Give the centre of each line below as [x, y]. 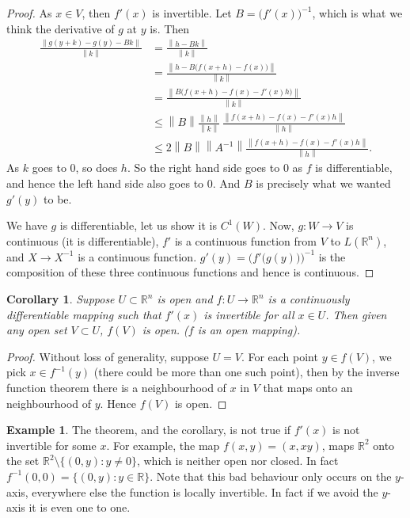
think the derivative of [61, 28]
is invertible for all [249, 314]
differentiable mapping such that [84, 314]
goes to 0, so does [75, 168]
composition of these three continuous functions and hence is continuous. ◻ [190, 272]
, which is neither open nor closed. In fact [237, 461]
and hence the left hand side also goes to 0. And [123, 183]
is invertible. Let [192, 13]
